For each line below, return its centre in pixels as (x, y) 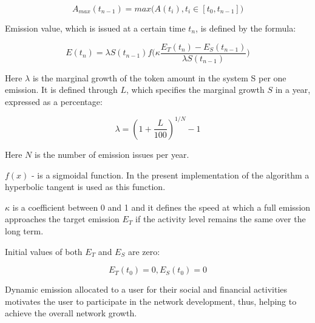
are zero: (144, 251)
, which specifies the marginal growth (195, 90)
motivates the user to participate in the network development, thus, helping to (151, 301)
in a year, (293, 90)
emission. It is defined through (61, 90)
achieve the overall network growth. (71, 313)
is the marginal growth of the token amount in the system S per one (159, 77)
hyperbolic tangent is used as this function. (85, 187)
